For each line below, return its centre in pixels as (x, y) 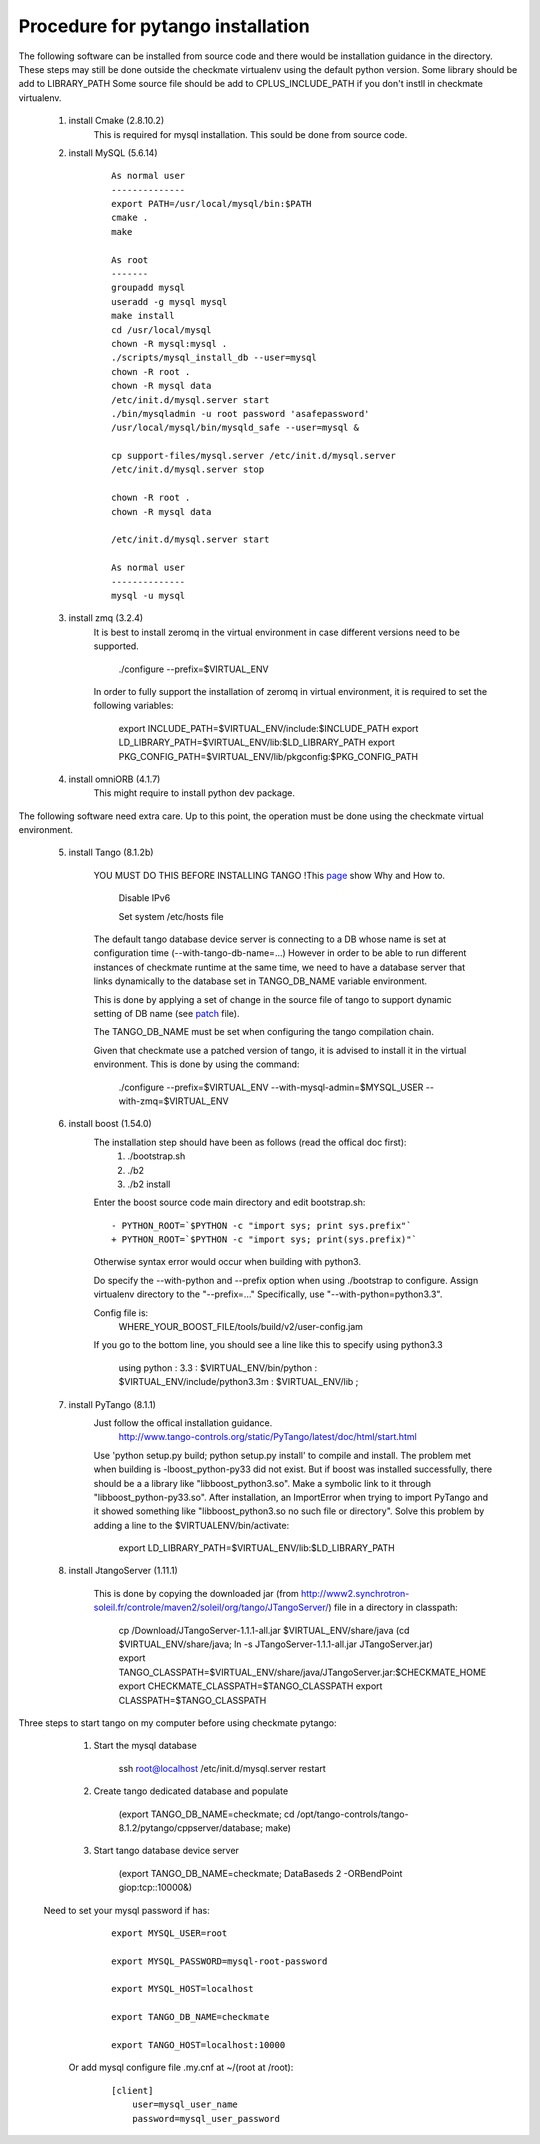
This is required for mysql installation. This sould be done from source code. (250, 134)
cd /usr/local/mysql (161, 329)
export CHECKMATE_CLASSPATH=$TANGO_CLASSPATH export (250, 1686)
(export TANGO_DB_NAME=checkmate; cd (206, 1814)
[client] (132, 2090)
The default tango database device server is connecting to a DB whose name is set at (270, 939)
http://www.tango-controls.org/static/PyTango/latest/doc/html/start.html (267, 1437)
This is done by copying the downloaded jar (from (196, 1593)
